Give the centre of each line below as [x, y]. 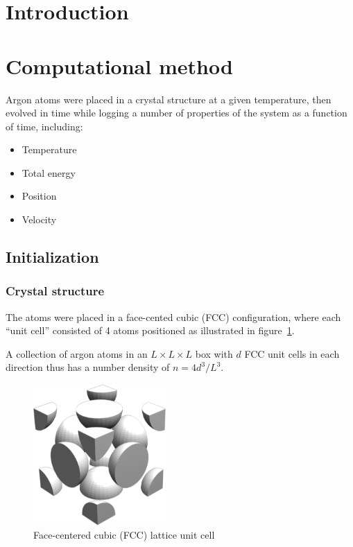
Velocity [39, 219]
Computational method [119, 66]
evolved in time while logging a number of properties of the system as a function [176, 113]
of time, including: [44, 126]
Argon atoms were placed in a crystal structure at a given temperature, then [169, 99]
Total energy [49, 172]
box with [214, 353]
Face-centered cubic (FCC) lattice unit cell [124, 535]
